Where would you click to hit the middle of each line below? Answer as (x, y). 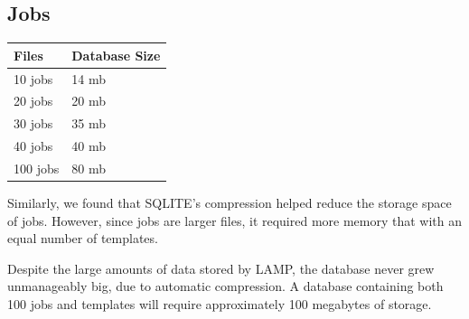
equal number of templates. (83, 238)
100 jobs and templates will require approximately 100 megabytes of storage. (220, 303)
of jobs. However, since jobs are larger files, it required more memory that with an (235, 220)
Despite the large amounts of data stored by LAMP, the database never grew (221, 268)
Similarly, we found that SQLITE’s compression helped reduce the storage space (230, 203)
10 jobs (33, 78)
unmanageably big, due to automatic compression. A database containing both (225, 286)
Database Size (116, 55)
